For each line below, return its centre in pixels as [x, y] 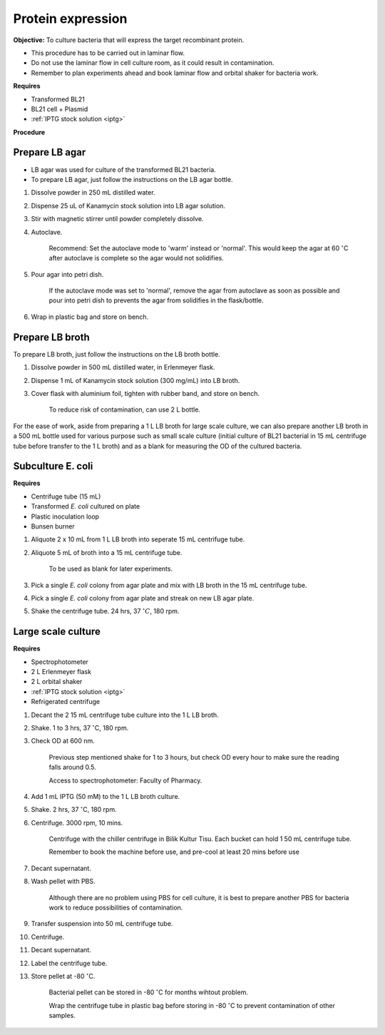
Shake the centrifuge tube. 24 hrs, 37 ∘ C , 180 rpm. [105, 611]
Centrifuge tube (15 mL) [66, 496]
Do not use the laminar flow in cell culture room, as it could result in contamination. [153, 63]
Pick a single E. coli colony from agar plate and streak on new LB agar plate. [143, 598]
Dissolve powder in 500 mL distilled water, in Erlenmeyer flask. [123, 367]
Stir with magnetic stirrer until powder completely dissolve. [117, 219]
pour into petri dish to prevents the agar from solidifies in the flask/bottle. [156, 300]
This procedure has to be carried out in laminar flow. [108, 53]
